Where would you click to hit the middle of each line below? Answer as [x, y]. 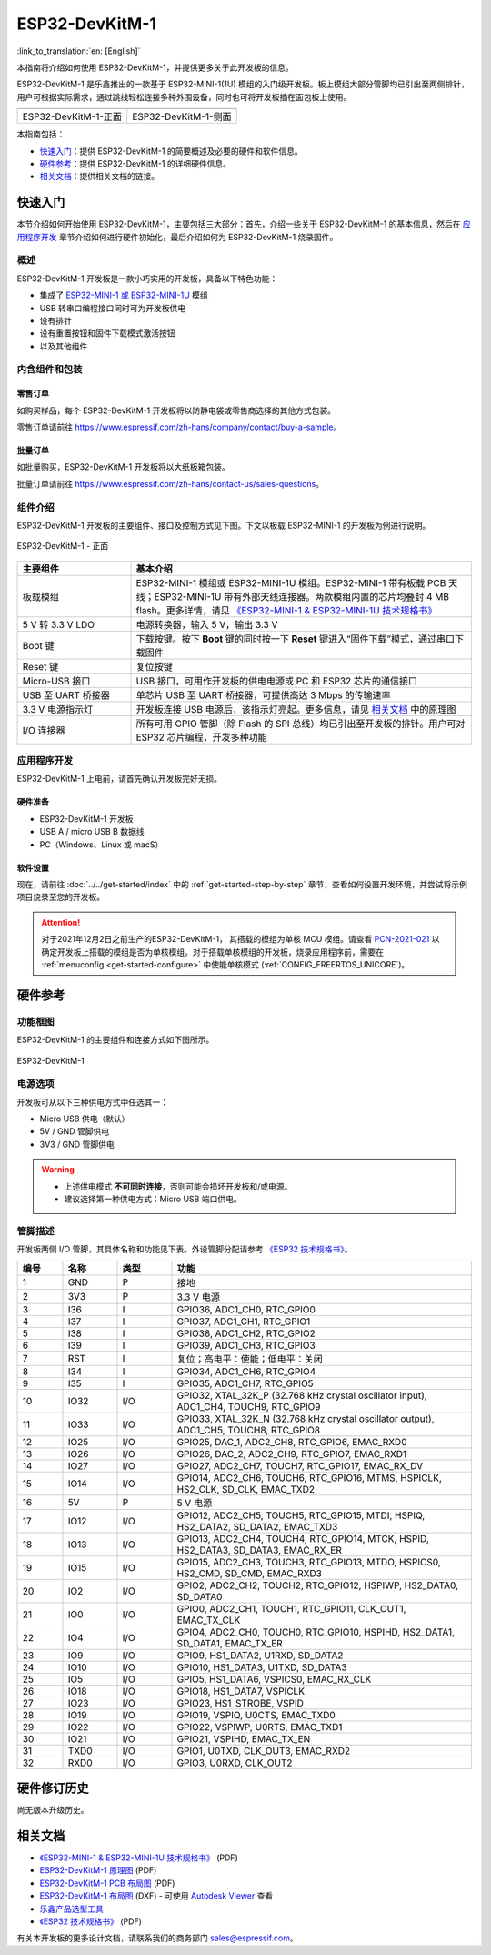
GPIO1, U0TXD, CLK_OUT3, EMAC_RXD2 [264, 1750]
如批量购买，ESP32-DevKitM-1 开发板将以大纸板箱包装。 [124, 467]
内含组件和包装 [50, 370]
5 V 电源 [195, 1503]
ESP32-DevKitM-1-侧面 [182, 116]
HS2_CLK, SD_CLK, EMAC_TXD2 [246, 1489]
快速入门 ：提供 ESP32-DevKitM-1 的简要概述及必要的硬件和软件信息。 [171, 151]
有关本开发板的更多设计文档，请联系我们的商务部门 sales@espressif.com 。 [158, 1938]
